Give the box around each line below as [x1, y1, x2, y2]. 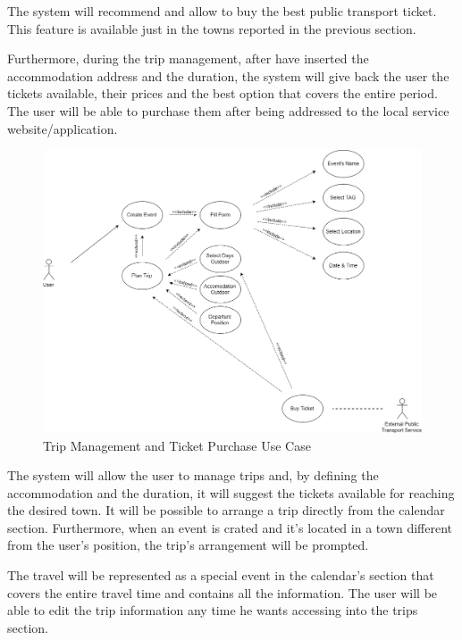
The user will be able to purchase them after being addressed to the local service [7, 101, 449, 120]
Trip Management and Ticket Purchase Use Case [43, 436, 311, 454]
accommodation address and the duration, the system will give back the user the [7, 66, 449, 85]
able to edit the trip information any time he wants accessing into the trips [7, 601, 418, 619]
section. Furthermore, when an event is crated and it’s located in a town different [7, 518, 452, 536]
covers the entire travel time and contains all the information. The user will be [7, 583, 438, 602]
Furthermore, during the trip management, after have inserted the [7, 49, 369, 68]
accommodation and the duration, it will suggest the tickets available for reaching [7, 483, 455, 502]
